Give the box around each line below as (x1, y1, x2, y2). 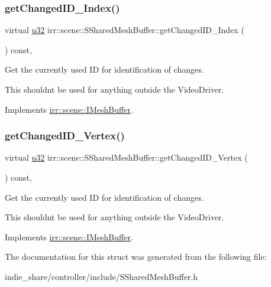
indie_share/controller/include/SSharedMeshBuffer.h (5, 270, 198, 282)
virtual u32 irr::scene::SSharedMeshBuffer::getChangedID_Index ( (5, 24, 244, 36)
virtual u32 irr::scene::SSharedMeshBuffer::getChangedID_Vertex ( (5, 151, 248, 164)
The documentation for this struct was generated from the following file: (5, 250, 267, 263)
